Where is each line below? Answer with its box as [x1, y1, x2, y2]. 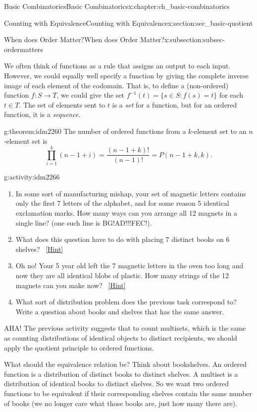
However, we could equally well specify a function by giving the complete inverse [4, 70, 249, 80]
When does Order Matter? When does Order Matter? [4, 34, 164, 45]
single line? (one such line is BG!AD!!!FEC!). [15, 217, 152, 228]
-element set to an [192, 125, 247, 136]
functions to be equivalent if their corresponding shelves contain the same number [4, 388, 253, 398]
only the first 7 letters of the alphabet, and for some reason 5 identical [15, 198, 229, 208]
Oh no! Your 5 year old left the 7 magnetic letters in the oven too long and [15, 260, 244, 271]
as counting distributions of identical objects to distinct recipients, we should [4, 332, 237, 343]
